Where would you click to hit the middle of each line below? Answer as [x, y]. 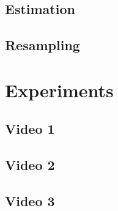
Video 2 [30, 165]
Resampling [42, 45]
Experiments [59, 90]
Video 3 [30, 200]
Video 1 [30, 129]
